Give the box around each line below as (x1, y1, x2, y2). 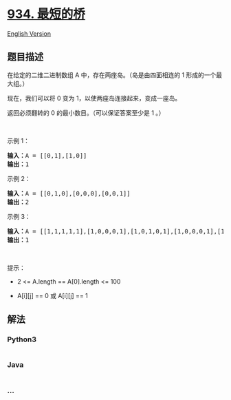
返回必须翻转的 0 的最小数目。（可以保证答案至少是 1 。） (7, 108, 165, 117)
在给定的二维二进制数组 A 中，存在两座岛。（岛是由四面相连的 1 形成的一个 (7, 70, 217, 79)
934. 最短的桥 (7, 6, 86, 22)
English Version (7, 29, 52, 38)
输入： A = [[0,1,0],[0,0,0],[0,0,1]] (7, 189, 131, 197)
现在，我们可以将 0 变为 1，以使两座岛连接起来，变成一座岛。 (7, 94, 181, 102)
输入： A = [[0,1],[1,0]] (7, 151, 87, 159)
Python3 (7, 335, 36, 344)
